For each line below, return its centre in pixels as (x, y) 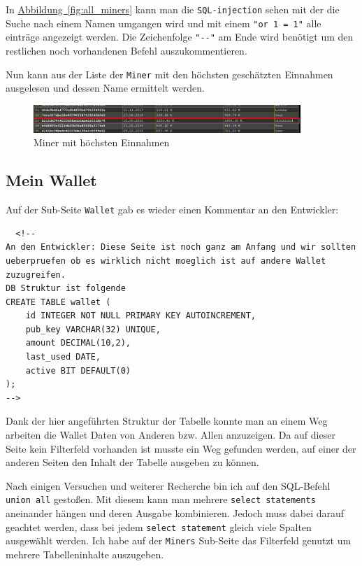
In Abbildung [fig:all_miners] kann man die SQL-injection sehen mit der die (173, 9)
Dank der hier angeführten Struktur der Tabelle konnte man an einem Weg (167, 421)
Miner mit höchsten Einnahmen (102, 142)
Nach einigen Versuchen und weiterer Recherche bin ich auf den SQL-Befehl (168, 485)
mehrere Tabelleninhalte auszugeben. (85, 554)
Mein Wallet (51, 180)
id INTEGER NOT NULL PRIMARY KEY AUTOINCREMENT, (140, 316)
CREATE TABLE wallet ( (58, 302)
